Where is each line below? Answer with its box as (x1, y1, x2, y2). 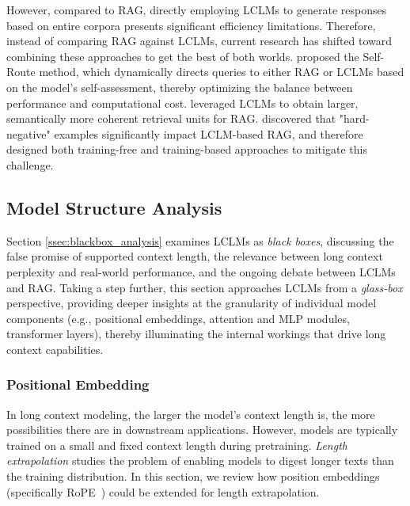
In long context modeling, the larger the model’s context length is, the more (6, 405, 375, 422)
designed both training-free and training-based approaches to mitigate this (6, 141, 367, 158)
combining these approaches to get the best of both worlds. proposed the (6, 48, 359, 64)
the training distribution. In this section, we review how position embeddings (6, 468, 380, 485)
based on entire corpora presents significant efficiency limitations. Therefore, (6, 17, 376, 33)
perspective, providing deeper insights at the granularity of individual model (6, 295, 377, 311)
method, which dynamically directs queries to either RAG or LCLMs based (39, 63, 404, 80)
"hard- (339, 110, 370, 127)
